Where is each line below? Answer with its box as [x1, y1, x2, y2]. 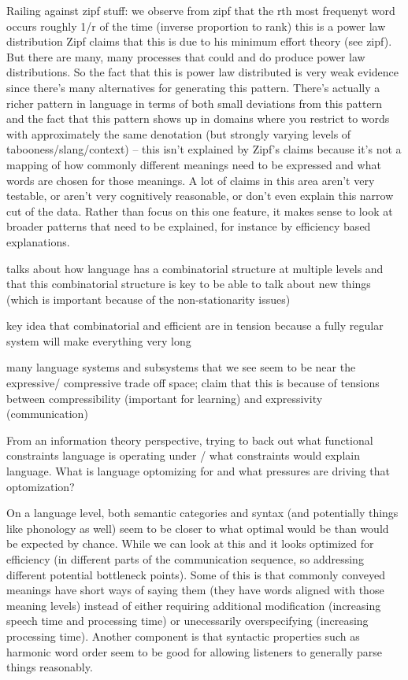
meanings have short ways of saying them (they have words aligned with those [6, 582, 384, 598]
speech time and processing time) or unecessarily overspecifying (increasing [6, 612, 369, 629]
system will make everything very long [6, 332, 191, 349]
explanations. [6, 233, 70, 249]
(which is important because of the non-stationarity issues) [6, 290, 291, 307]
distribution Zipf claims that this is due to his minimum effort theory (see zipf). [6, 33, 392, 50]
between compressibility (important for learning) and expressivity [6, 390, 323, 406]
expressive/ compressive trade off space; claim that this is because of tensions [6, 375, 380, 391]
